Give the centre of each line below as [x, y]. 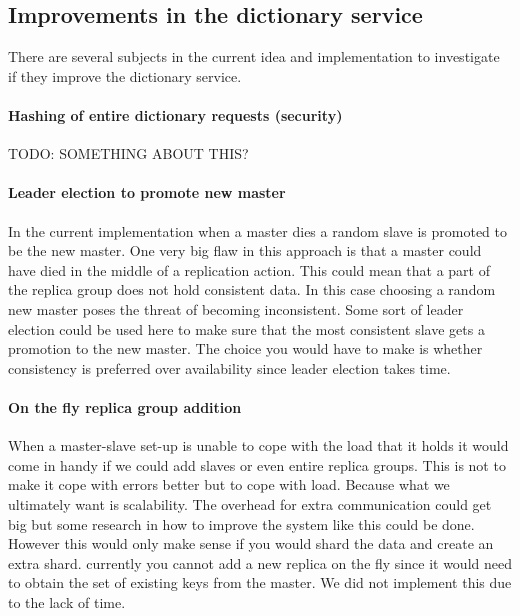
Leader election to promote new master [147, 192]
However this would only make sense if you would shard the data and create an [251, 543]
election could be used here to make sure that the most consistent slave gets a [246, 328]
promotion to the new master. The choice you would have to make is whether [245, 348]
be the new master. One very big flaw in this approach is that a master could [245, 250]
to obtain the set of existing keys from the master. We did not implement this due [260, 582]
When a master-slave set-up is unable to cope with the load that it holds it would [258, 445]
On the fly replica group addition [125, 406]
